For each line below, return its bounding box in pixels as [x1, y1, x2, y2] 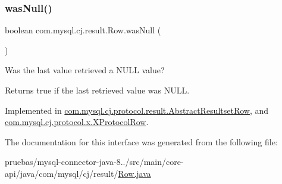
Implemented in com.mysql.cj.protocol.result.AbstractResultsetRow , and [5, 104, 269, 116]
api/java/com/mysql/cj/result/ [5, 167, 118, 179]
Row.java [118, 167, 151, 179]
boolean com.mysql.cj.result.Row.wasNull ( [5, 24, 161, 36]
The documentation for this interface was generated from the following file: [5, 135, 278, 148]
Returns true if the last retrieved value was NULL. [5, 84, 190, 96]
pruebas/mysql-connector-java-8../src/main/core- [5, 155, 184, 168]
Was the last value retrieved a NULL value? [5, 64, 165, 76]
